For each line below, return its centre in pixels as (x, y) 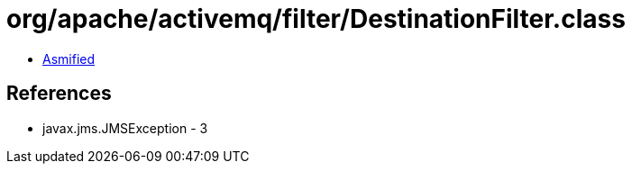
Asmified (69, 58)
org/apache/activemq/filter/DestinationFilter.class (316, 19)
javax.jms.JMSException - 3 (125, 128)
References (59, 94)
